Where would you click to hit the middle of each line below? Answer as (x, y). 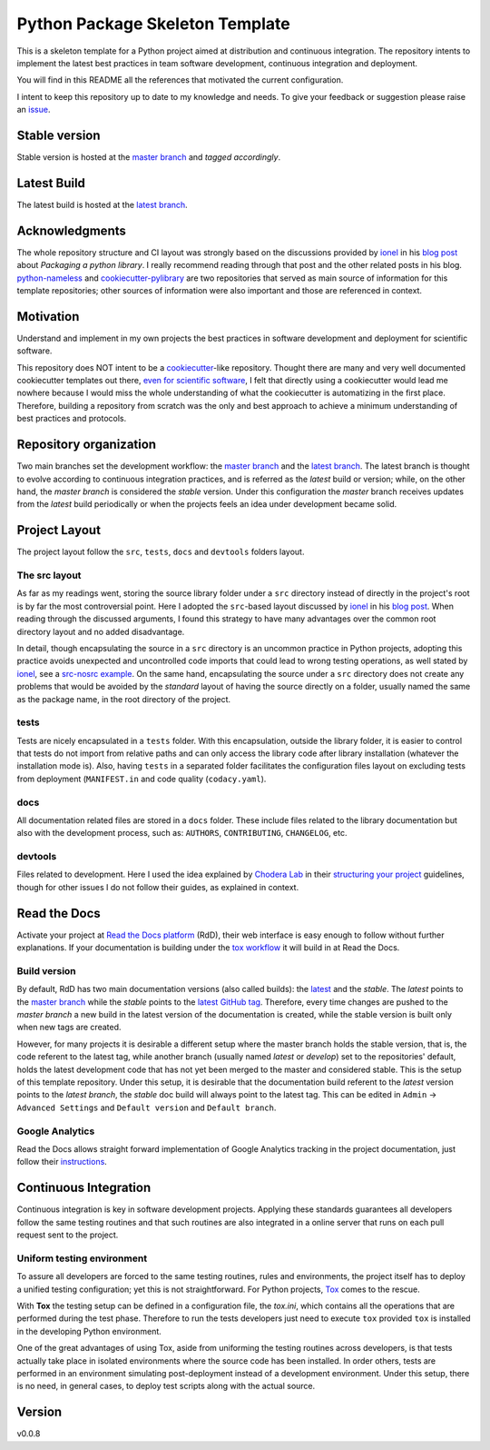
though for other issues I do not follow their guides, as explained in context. (158, 887)
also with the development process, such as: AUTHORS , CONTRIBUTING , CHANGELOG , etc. (182, 833)
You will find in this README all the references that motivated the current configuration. (180, 80)
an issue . (34, 110)
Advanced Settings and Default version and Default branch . (147, 1107)
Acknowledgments (72, 230)
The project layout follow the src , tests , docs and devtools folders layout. (161, 552)
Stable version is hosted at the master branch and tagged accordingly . (149, 157)
